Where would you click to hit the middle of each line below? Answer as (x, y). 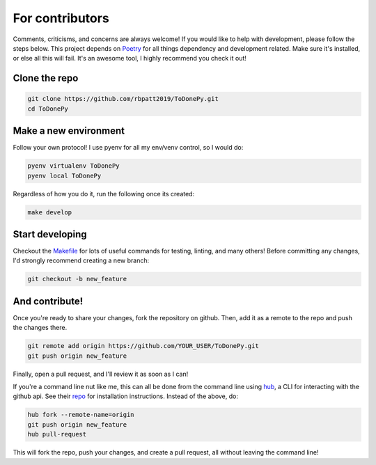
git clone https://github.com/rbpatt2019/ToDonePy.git (123, 99)
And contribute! (48, 301)
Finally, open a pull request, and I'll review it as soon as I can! (101, 374)
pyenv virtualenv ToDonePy (73, 166)
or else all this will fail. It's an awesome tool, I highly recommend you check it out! (130, 58)
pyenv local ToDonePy (64, 175)
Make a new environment (69, 131)
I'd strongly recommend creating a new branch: (81, 260)
